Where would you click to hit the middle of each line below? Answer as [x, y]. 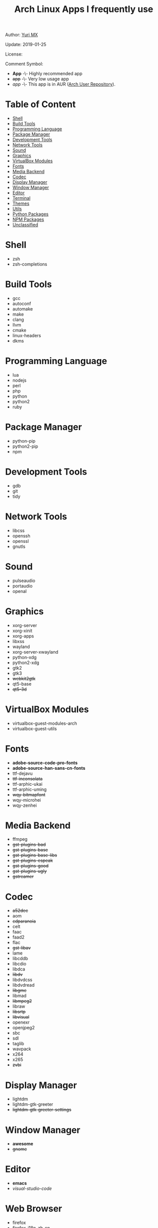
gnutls [19, 546]
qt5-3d [19, 689]
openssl [20, 541]
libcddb [20, 959]
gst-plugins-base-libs [35, 855]
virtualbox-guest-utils [35, 728]
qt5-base [22, 684]
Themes [21, 203]
